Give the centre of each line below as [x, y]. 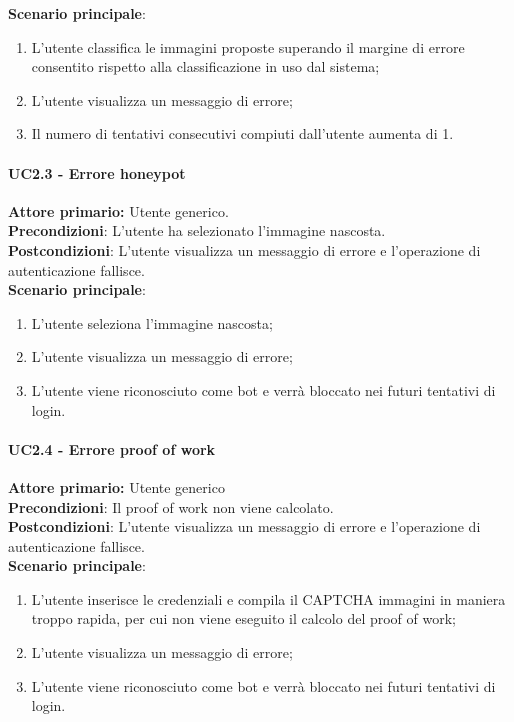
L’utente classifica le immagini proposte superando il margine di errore [248, 46]
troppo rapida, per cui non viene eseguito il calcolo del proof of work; [243, 618]
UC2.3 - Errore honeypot [97, 172]
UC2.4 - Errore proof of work [112, 448]
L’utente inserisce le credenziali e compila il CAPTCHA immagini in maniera [268, 598]
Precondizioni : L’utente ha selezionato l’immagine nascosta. [197, 230]
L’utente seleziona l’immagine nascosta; [152, 322]
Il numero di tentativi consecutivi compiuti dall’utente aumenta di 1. [242, 133]
